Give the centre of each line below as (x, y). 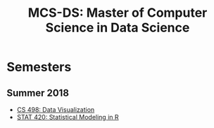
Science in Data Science (118, 28)
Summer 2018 (38, 93)
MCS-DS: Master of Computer (118, 13)
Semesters (39, 67)
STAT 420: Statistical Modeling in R (68, 117)
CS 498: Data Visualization (56, 109)
